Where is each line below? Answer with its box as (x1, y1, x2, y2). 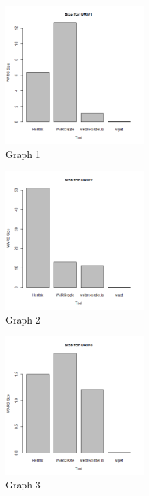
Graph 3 (5, 477, 41, 492)
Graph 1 (5, 146, 41, 161)
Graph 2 (5, 312, 41, 326)
